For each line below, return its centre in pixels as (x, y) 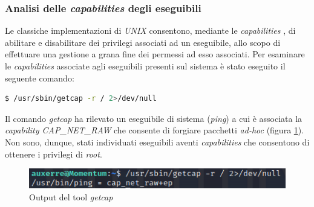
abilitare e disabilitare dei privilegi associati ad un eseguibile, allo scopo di (143, 42)
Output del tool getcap (71, 196)
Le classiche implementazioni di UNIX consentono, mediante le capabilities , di (150, 30)
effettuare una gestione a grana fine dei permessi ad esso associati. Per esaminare (155, 54)
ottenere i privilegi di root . (54, 154)
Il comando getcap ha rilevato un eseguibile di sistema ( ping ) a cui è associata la (154, 118)
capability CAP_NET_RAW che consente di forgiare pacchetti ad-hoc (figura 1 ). (155, 130)
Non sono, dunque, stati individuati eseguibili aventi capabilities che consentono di (157, 142)
